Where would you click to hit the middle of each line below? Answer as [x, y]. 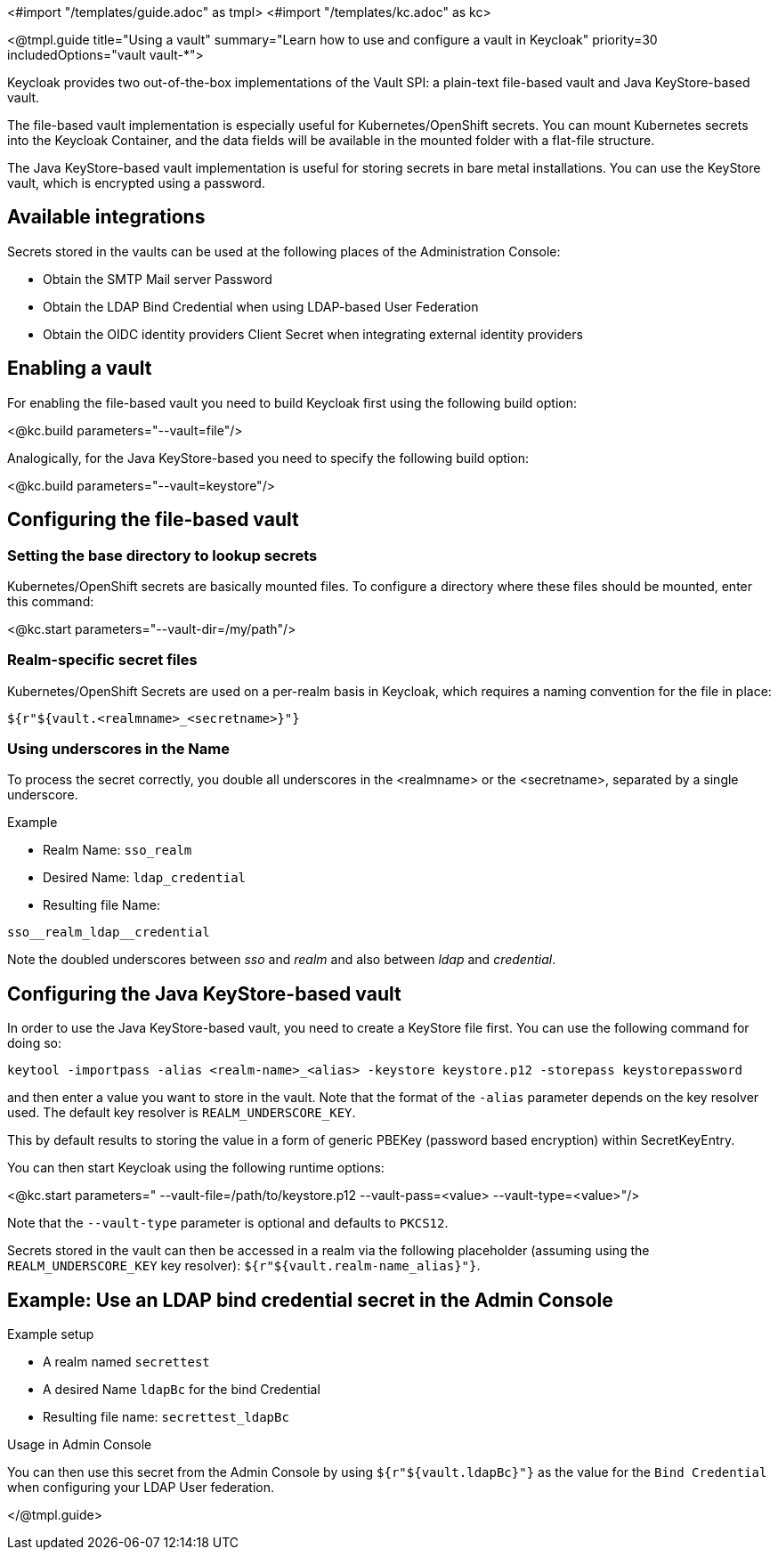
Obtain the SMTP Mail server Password [158, 279]
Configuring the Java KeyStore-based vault [204, 993]
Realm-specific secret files [102, 660]
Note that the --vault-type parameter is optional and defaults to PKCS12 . [228, 1223]
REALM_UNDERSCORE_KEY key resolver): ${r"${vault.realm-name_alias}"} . [244, 1266]
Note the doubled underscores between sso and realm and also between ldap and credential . [282, 960]
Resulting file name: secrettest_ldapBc [166, 1417]
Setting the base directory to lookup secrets [162, 555]
